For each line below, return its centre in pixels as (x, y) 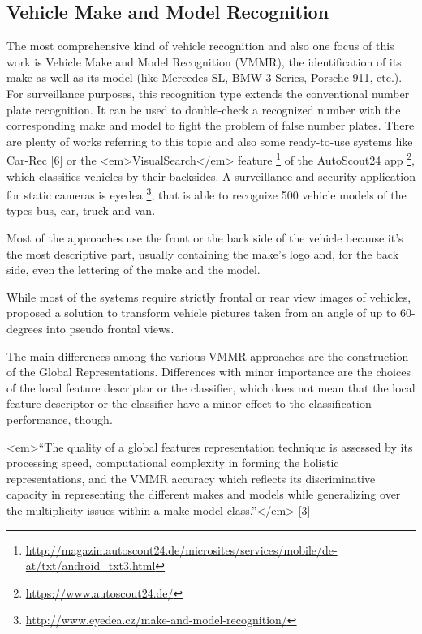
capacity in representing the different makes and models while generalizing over (204, 494)
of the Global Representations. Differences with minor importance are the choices (209, 372)
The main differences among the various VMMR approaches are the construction (208, 356)
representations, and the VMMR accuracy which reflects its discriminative (191, 478)
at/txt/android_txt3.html (90, 565)
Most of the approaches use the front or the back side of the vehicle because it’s (205, 238)
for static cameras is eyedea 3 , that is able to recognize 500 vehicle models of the (207, 193)
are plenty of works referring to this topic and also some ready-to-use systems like (210, 141)
